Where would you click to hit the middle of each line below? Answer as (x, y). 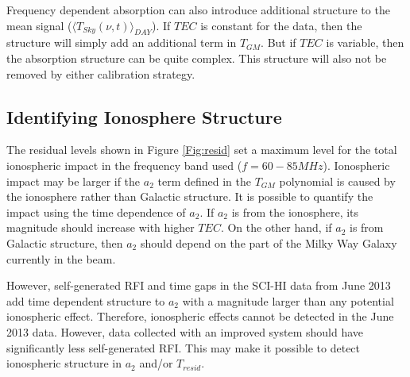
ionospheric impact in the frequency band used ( (124, 165)
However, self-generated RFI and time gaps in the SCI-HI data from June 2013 (199, 285)
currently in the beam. (61, 258)
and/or (156, 363)
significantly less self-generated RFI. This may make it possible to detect (184, 347)
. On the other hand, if (276, 227)
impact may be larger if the (73, 181)
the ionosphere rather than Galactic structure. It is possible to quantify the (190, 196)
